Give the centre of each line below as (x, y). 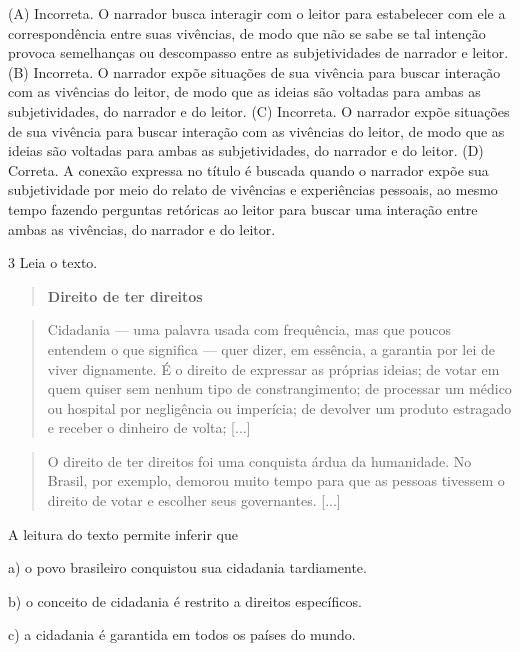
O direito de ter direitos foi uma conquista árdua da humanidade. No (259, 460)
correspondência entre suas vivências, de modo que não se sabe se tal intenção (247, 32)
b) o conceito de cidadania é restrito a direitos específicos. (185, 600)
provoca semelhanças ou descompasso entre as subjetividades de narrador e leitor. (258, 52)
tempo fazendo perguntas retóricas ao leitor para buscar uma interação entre (243, 208)
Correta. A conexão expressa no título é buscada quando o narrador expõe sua (248, 169)
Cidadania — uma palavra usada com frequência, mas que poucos (249, 329)
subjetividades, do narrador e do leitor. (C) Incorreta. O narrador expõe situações (259, 110)
